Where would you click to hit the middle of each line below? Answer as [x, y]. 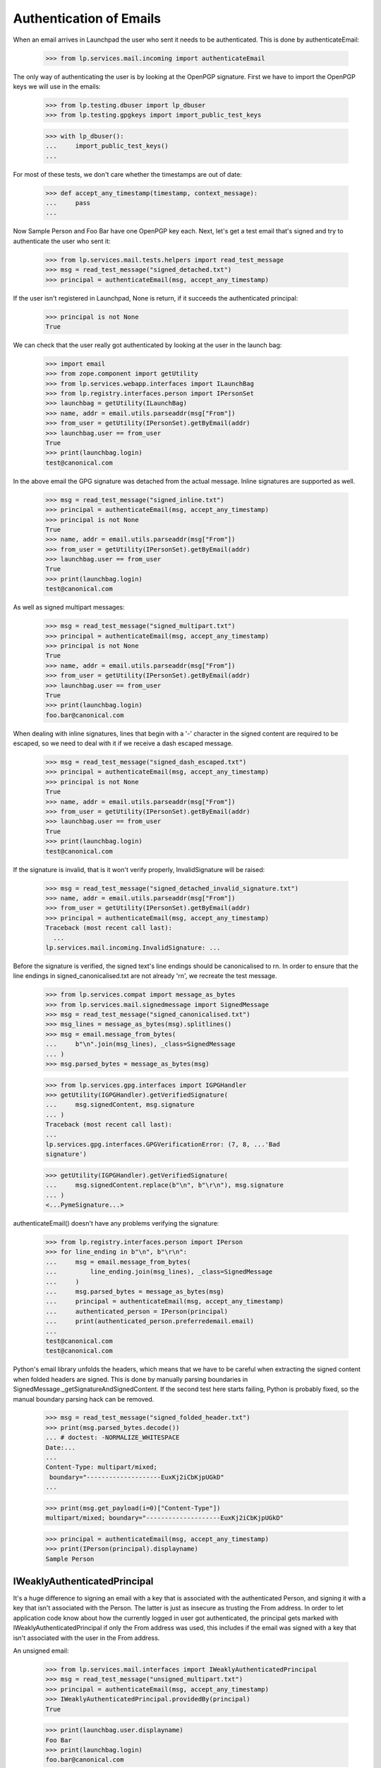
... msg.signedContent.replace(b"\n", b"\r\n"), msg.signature [165, 1185]
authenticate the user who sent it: [62, 241]
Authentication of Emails [87, 18]
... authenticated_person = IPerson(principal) [137, 1311]
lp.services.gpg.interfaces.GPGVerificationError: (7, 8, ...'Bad [163, 1144]
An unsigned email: [41, 1651]
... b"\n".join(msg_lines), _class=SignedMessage [140, 1044]
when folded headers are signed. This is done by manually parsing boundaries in [131, 1379]
